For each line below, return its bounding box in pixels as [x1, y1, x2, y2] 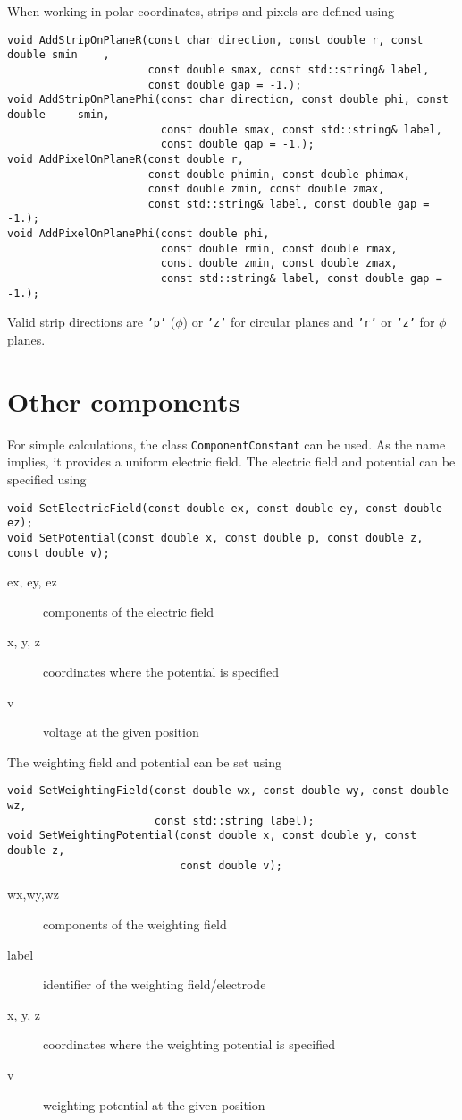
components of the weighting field [43, 914, 227, 933]
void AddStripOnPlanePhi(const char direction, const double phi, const [7, 93, 449, 107]
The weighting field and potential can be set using [7, 752, 281, 771]
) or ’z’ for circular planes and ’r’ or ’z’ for [182, 312, 435, 331]
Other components [7, 382, 240, 419]
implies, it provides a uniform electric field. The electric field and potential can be [7, 452, 456, 471]
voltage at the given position [43, 722, 199, 741]
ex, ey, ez [7, 572, 57, 591]
